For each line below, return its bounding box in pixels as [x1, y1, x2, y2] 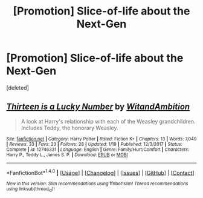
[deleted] [6, 84, 29, 91]
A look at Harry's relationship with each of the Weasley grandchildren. [21, 117, 196, 125]
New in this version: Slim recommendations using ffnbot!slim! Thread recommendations [6, 180, 188, 187]
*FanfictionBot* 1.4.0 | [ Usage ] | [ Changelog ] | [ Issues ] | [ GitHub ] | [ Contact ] [6, 168, 195, 176]
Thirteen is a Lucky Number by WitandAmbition [6, 102, 190, 112]
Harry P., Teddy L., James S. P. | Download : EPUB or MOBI [6, 151, 128, 158]
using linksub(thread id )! [6, 186, 55, 193]
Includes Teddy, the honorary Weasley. [21, 124, 119, 131]
